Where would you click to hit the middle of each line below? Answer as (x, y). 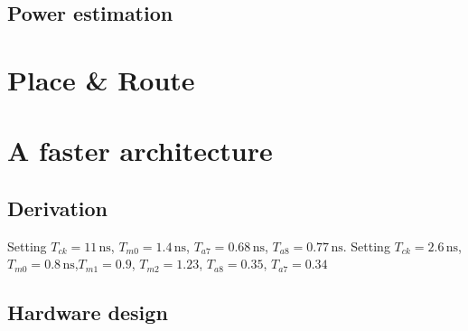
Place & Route (101, 79)
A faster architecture (140, 151)
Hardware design (88, 312)
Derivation (57, 208)
